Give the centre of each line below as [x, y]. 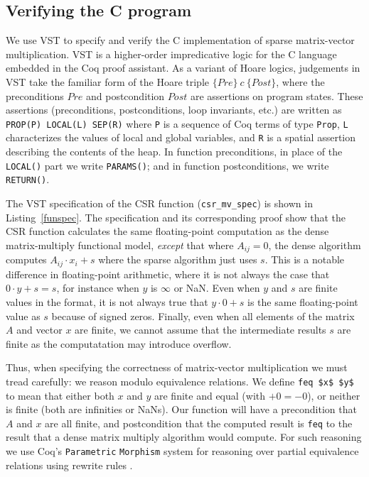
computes [26, 259]
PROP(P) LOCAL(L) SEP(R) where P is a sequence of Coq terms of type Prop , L [177, 123]
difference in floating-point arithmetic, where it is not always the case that [168, 274]
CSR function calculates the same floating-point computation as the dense [167, 231]
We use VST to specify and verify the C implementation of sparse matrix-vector [180, 40]
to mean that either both [60, 395]
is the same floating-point [303, 301]
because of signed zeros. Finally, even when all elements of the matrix [203, 316]
